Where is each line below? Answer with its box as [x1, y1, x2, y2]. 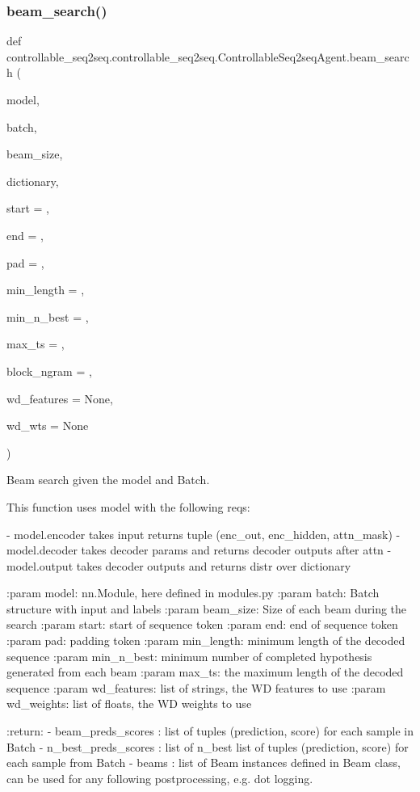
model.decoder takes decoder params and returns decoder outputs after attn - [6, 541, 392, 558]
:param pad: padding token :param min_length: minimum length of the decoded [6, 632, 405, 649]
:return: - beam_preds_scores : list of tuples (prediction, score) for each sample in [6, 722, 414, 739]
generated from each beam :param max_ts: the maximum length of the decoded [6, 664, 404, 680]
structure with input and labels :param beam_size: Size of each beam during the [6, 600, 407, 617]
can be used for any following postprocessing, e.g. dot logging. [6, 769, 313, 786]
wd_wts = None [6, 417, 89, 434]
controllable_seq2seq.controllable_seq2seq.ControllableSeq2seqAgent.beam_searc [6, 48, 409, 65]
